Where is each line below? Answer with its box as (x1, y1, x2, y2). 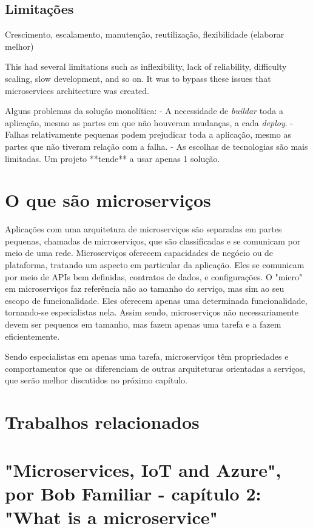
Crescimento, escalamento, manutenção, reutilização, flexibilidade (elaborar (5, 28, 284, 41)
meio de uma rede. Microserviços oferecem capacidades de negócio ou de (5, 246, 274, 259)
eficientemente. (5, 329, 60, 342)
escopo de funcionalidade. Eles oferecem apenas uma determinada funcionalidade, (5, 294, 308, 306)
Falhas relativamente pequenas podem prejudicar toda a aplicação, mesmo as (5, 128, 291, 141)
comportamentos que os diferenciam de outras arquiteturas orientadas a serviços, (5, 362, 306, 374)
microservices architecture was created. (5, 84, 149, 96)
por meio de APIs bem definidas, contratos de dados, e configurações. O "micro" (5, 270, 303, 283)
